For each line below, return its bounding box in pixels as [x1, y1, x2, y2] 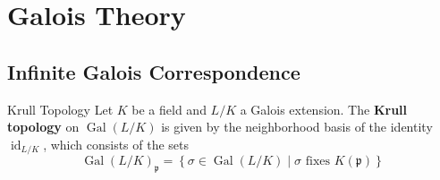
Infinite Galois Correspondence [7, 57, 300, 85]
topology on [7, 117, 80, 136]
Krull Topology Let [7, 99, 114, 118]
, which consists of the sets [43, 134, 190, 153]
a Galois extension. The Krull [240, 99, 408, 118]
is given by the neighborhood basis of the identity [161, 117, 433, 136]
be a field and [131, 99, 207, 118]
